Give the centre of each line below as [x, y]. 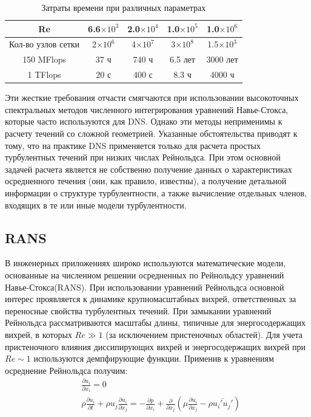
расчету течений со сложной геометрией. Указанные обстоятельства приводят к [151, 133]
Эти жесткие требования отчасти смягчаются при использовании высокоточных [152, 98]
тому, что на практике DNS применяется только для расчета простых [133, 145]
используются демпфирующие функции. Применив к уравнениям [154, 358]
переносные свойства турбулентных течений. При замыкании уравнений [138, 310]
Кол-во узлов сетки [45, 44]
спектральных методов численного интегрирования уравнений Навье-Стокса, [147, 109]
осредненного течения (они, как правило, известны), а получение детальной [146, 181]
